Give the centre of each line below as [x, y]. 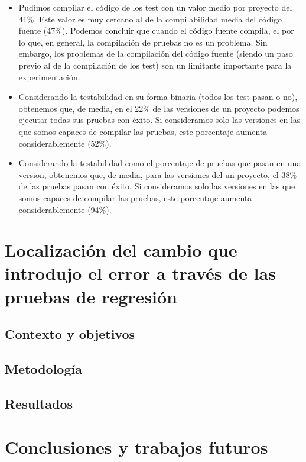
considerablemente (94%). [65, 209]
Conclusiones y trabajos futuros [136, 447]
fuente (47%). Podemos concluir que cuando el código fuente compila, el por [156, 30]
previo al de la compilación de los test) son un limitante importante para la [155, 65]
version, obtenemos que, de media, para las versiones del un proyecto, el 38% [158, 174]
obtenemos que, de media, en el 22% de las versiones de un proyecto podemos [159, 108]
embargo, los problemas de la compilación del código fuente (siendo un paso [156, 54]
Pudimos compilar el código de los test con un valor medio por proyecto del [155, 7]
